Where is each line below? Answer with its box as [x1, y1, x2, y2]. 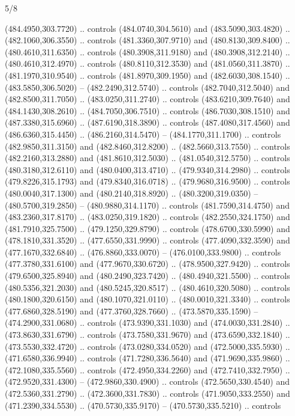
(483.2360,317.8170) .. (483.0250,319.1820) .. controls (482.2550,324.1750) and [5, 210, 290, 223]
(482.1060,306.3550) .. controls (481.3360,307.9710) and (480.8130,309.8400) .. [5, 34, 290, 46]
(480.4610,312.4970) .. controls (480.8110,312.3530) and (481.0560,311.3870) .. [5, 57, 290, 70]
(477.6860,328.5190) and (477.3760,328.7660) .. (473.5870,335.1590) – [5, 304, 258, 317]
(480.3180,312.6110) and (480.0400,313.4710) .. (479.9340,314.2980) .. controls [5, 163, 290, 176]
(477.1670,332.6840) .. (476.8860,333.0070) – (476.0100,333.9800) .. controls [5, 245, 281, 258]
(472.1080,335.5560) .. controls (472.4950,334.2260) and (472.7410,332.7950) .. [5, 363, 290, 376]
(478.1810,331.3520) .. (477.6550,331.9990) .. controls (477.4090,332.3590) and [5, 234, 290, 246]
